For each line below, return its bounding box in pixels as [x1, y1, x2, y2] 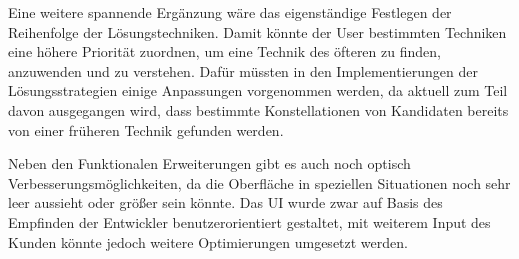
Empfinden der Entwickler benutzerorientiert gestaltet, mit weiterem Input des [8, 211, 491, 232]
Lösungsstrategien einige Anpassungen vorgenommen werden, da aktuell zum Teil [8, 80, 508, 101]
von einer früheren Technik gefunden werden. [8, 119, 284, 140]
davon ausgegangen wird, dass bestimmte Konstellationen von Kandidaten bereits [8, 99, 509, 120]
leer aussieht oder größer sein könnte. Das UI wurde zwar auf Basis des [8, 192, 443, 213]
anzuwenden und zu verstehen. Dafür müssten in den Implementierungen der [8, 60, 478, 81]
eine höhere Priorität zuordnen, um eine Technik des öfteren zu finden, [8, 41, 441, 62]
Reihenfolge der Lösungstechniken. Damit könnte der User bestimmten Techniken [8, 21, 507, 42]
